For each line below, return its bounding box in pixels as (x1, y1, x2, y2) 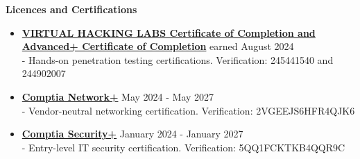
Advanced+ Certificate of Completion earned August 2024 (22, 39, 294, 53)
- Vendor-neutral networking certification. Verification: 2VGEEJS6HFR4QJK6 (22, 103, 355, 117)
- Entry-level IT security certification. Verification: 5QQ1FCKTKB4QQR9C (22, 140, 345, 154)
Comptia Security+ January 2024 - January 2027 (22, 126, 243, 141)
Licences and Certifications (6, 2, 137, 16)
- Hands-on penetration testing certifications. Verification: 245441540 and (22, 52, 334, 67)
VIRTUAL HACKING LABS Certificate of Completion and (22, 25, 316, 40)
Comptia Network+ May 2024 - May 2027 (22, 89, 214, 103)
